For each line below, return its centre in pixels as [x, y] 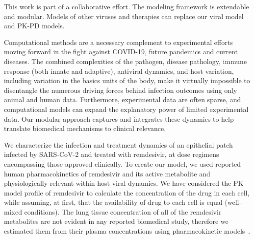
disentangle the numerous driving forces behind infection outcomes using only [121, 90]
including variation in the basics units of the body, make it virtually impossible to [127, 80]
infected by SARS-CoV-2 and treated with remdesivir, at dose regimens [112, 154]
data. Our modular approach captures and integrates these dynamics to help [119, 119]
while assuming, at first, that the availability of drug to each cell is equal [113, 202]
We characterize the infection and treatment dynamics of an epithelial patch [118, 144]
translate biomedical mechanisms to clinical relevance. [85, 128]
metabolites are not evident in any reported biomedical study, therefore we [116, 221]
